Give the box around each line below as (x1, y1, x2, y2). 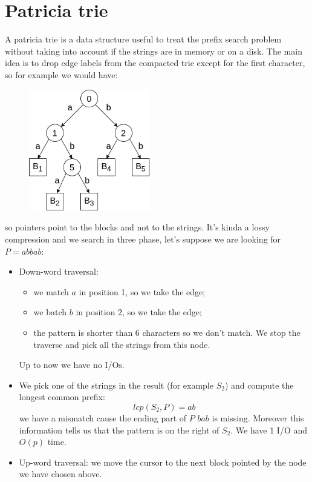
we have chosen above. (19, 467, 102, 480)
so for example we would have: (5, 68, 118, 81)
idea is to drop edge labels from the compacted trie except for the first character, (5, 56, 305, 69)
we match (33, 285, 69, 298)
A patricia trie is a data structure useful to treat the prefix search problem (5, 33, 282, 45)
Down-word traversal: (19, 265, 99, 278)
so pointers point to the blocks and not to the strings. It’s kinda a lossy (5, 221, 270, 233)
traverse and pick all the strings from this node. (33, 338, 210, 350)
